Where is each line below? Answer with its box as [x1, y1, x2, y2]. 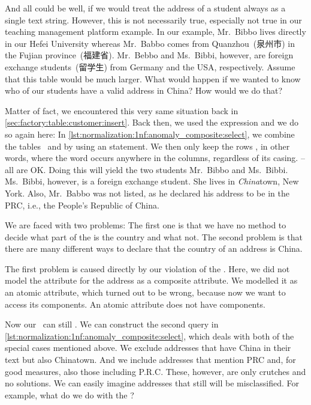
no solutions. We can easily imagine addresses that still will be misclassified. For [5, 377, 300, 389]
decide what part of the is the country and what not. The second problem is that [5, 230, 303, 243]
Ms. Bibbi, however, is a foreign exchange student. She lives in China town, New [5, 175, 299, 187]
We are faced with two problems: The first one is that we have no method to [5, 219, 286, 231]
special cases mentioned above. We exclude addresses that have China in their [5, 341, 291, 354]
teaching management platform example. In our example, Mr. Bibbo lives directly [5, 25, 306, 38]
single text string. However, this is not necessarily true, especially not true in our [5, 13, 302, 26]
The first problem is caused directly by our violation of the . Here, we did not [5, 262, 290, 275]
